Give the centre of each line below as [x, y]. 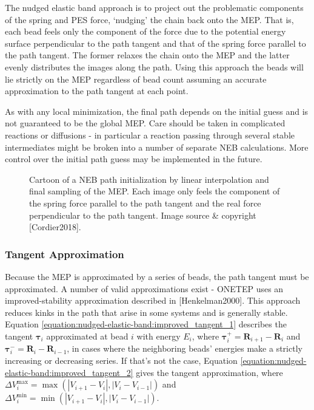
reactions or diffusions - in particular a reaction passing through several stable [150, 135]
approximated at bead [87, 336]
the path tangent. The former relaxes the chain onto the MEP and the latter [147, 55]
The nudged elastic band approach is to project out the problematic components [154, 7]
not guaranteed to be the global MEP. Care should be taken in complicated [145, 123]
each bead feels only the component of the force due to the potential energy [145, 31]
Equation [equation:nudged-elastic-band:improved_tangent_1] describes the [146, 324]
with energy [159, 336]
